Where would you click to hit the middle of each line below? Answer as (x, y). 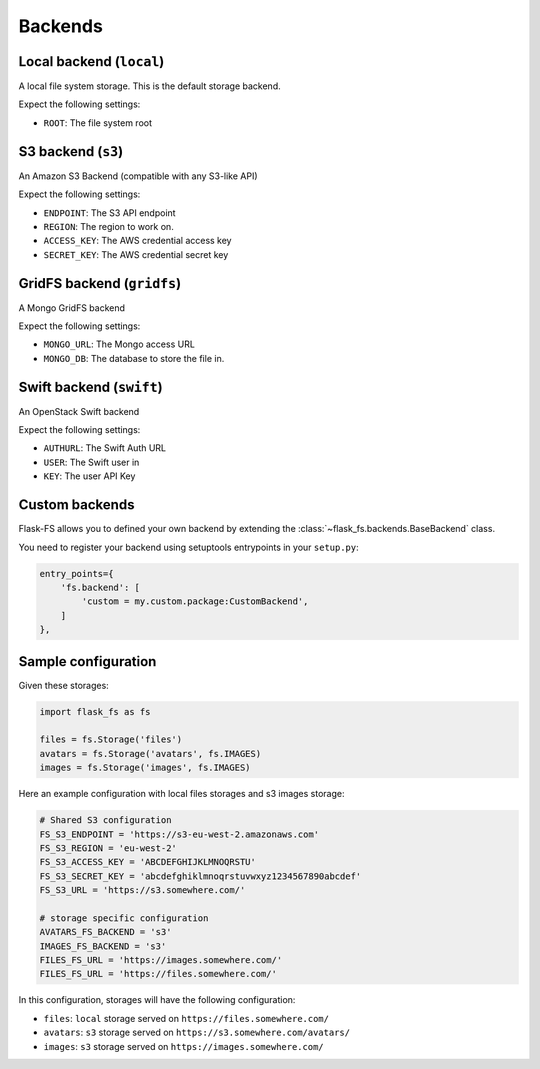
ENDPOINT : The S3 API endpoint (109, 212)
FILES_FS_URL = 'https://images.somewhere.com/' (161, 960)
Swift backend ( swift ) (91, 386)
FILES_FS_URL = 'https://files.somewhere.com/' (158, 974)
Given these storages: (63, 685)
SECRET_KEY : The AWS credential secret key (136, 254)
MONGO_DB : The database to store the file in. (134, 358)
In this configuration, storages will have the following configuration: (157, 1000)
